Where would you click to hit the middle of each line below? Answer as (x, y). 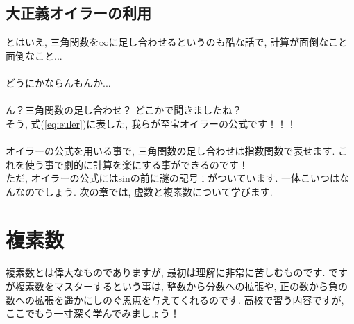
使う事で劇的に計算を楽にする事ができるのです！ (136, 164)
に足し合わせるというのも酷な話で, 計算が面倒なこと (228, 42)
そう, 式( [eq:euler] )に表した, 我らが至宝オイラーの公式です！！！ (151, 123)
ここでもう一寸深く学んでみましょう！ (93, 313)
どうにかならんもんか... (58, 82)
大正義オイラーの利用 (78, 13)
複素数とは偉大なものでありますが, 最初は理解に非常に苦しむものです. (166, 272)
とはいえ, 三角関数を (52, 42)
